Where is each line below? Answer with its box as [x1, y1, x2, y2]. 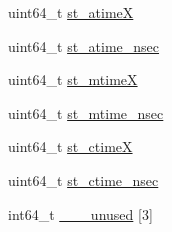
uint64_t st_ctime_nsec [8, 169, 159, 190]
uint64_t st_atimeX [8, 2, 134, 22]
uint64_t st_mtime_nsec [8, 102, 164, 123]
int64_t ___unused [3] [8, 203, 153, 224]
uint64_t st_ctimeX [8, 136, 133, 157]
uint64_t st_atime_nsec [8, 35, 160, 56]
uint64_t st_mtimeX [8, 69, 138, 90]
